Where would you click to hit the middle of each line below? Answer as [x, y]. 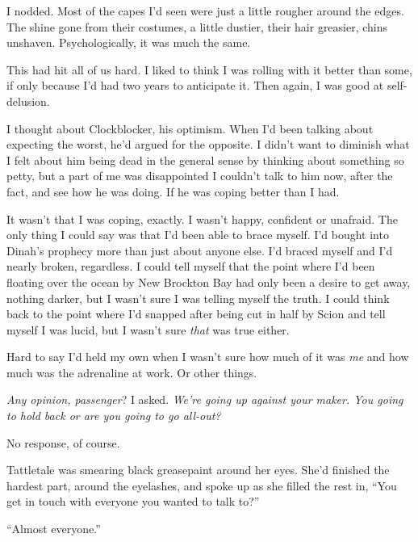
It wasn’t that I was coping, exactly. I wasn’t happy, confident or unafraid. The [202, 218]
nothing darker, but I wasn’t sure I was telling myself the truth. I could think [198, 298]
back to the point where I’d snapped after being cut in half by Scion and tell [196, 314]
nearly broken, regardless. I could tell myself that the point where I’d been [191, 266]
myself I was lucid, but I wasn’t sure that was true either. [148, 329]
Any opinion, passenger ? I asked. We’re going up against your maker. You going [205, 399]
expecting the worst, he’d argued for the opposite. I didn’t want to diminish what [208, 144]
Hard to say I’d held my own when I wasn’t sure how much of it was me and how [208, 357]
